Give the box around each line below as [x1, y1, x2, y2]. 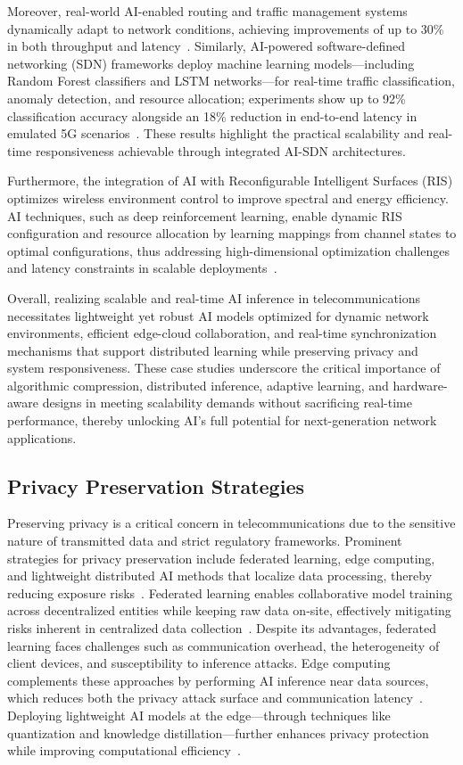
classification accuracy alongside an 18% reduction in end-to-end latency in [7, 106, 418, 125]
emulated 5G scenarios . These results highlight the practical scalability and [7, 124, 425, 143]
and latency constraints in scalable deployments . [7, 259, 277, 277]
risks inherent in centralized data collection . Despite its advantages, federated [7, 619, 437, 637]
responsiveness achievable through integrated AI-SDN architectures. [35, 141, 406, 160]
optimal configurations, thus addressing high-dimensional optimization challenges [7, 241, 451, 259]
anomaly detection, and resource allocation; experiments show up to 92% [7, 88, 406, 107]
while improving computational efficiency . [7, 741, 241, 760]
